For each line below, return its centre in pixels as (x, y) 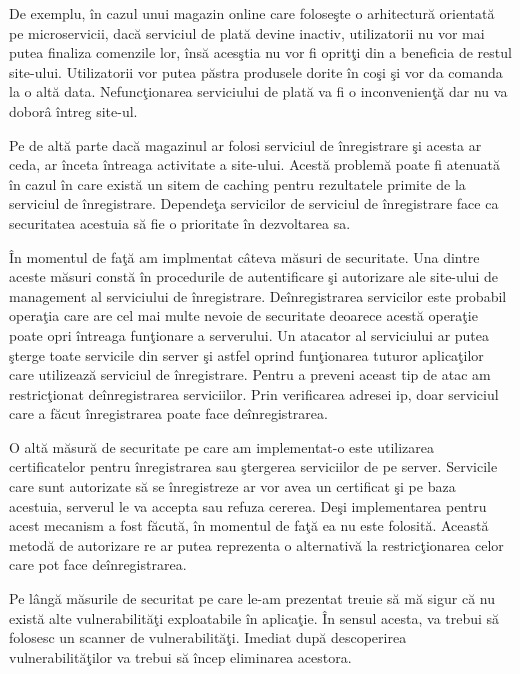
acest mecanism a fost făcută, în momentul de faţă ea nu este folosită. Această (249, 525)
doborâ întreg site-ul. (73, 110)
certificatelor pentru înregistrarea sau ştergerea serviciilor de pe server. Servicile (253, 466)
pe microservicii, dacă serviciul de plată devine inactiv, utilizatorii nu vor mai (247, 32)
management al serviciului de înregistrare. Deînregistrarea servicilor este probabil (258, 295)
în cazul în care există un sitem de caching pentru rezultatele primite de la (237, 183)
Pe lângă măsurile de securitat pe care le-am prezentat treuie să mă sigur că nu (252, 598)
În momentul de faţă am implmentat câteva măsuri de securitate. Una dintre (244, 256)
